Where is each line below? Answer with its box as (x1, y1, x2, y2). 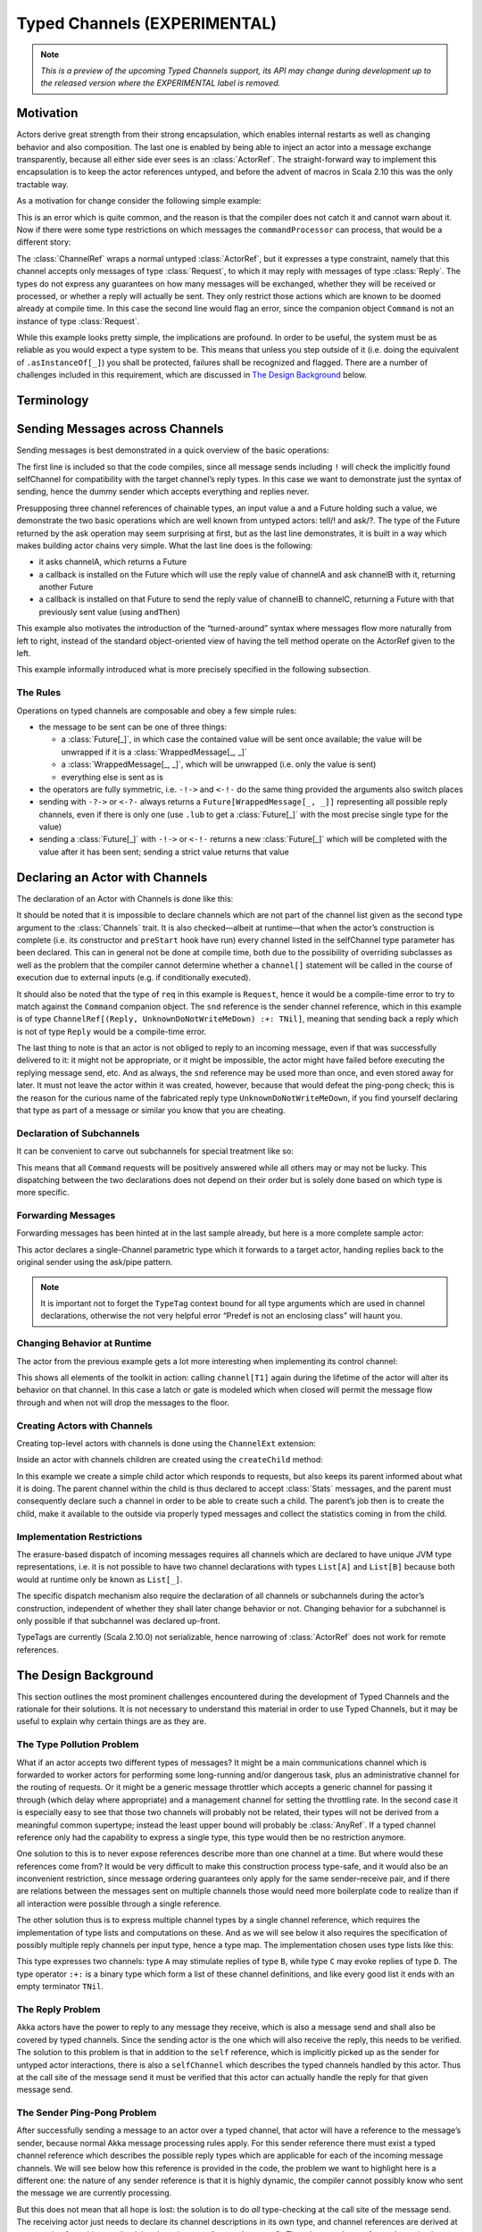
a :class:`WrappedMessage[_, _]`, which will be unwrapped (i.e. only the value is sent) (61, 759, 377, 770)
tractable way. (16, 179, 69, 189)
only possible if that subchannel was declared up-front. (16, 1615, 220, 1626)
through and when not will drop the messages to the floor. (16, 1397, 230, 1408)
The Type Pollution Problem (16, 1738, 139, 1751)
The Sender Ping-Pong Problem (16, 2107, 157, 2120)
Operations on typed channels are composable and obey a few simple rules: (16, 705, 297, 716)
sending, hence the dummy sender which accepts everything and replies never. (16, 487, 310, 497)
